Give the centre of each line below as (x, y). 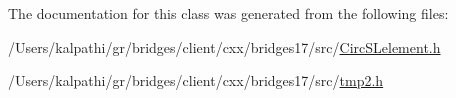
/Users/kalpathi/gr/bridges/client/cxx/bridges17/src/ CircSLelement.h (224, 46)
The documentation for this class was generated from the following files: (228, 13)
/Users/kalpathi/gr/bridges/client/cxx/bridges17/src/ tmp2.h (196, 80)
